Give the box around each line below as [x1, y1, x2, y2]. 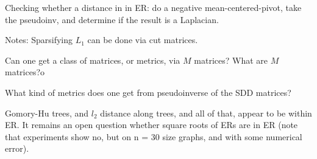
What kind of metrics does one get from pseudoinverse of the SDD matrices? [5, 86, 291, 98]
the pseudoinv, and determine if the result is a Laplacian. [5, 13, 219, 25]
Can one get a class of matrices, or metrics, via [5, 53, 180, 66]
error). [5, 142, 29, 155]
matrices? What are [194, 53, 268, 66]
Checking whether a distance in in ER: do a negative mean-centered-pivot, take [5, 1, 302, 13]
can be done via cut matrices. [87, 33, 198, 46]
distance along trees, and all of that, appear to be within [100, 106, 312, 119]
